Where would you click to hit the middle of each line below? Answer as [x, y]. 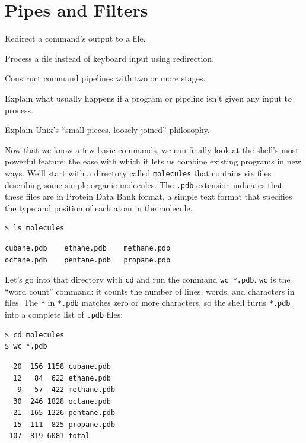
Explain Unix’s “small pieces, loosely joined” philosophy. [107, 130]
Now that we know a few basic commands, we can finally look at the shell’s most [152, 149]
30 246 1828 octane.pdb [62, 401]
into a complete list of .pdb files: [64, 314]
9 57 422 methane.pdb [66, 390]
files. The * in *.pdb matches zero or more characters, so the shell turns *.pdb [148, 303]
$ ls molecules [35, 228]
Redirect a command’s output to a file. [75, 38]
